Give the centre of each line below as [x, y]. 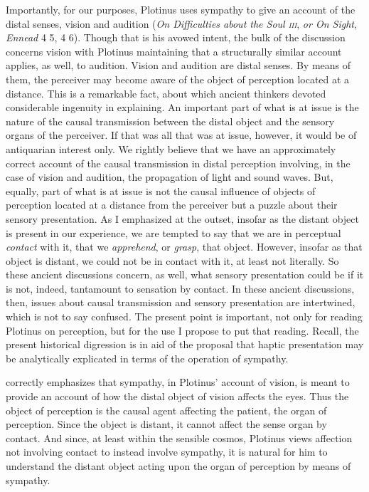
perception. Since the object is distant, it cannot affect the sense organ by [166, 424]
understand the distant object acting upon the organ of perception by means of [178, 466]
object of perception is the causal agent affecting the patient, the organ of [166, 410]
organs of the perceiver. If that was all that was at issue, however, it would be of [181, 135]
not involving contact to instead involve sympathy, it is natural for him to [167, 452]
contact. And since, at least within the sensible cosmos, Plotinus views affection [179, 438]
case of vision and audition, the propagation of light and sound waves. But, [170, 177]
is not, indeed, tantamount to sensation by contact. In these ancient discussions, [180, 288]
